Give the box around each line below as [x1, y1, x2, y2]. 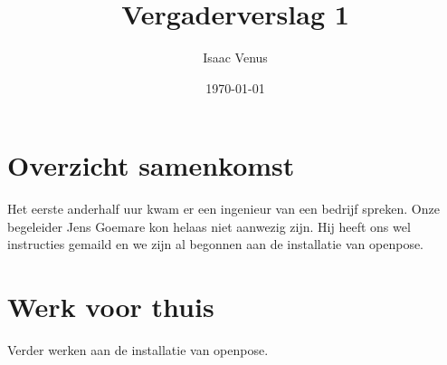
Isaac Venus [203, 48, 268, 67]
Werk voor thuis [7, 288, 214, 325]
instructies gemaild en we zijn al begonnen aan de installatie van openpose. [7, 235, 424, 254]
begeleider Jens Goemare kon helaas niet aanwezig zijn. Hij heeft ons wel [7, 216, 411, 235]
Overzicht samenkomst [7, 147, 295, 184]
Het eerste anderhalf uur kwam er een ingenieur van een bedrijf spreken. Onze [7, 199, 440, 218]
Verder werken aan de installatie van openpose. [7, 341, 269, 360]
